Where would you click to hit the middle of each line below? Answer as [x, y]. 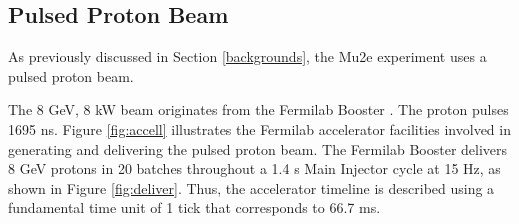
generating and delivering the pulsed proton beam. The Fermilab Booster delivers [258, 148]
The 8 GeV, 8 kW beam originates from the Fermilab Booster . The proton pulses [258, 109]
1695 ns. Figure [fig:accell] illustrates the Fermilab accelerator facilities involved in [259, 128]
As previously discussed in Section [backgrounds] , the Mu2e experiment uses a [247, 56]
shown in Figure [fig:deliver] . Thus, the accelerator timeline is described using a [251, 187]
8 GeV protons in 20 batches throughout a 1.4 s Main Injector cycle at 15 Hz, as [254, 168]
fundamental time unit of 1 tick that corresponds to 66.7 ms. [194, 207]
